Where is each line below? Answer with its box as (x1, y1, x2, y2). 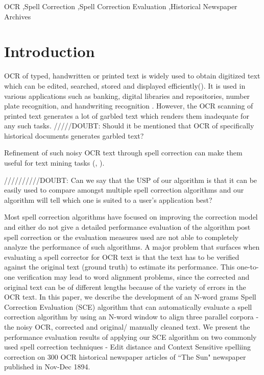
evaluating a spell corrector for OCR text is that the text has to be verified (4, 251, 239, 262)
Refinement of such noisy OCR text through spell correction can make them (4, 147, 243, 158)
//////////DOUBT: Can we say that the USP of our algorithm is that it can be (4, 174, 257, 185)
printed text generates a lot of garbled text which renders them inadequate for (4, 110, 249, 121)
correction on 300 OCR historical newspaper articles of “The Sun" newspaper (4, 351, 246, 362)
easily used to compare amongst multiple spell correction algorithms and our (4, 184, 244, 195)
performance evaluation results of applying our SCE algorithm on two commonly (4, 331, 257, 342)
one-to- (236, 261, 259, 272)
